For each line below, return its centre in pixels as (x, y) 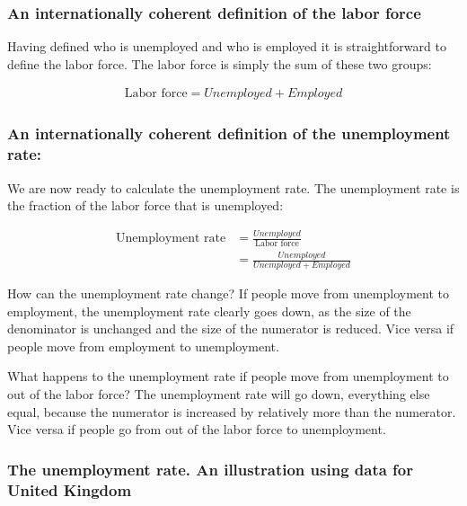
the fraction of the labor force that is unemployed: (145, 205)
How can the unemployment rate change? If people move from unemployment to (228, 293)
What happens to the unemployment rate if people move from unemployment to (228, 376)
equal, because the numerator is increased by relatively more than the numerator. (232, 411)
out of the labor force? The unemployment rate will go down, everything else (219, 394)
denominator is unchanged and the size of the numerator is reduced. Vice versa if (231, 328)
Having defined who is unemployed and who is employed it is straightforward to (227, 46)
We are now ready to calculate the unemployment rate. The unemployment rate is (233, 187)
